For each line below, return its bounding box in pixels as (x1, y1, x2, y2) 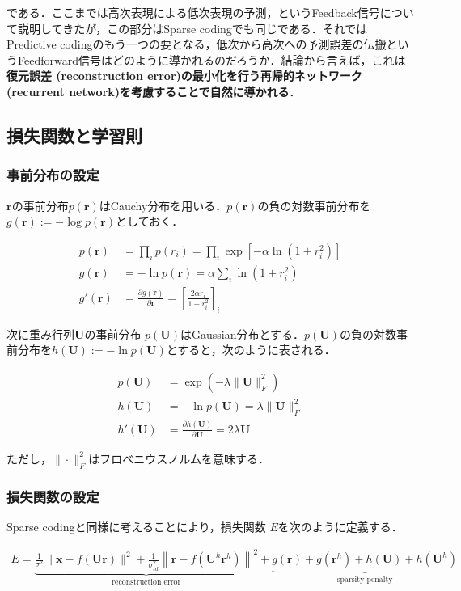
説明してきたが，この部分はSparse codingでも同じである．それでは (17, 19, 368, 36)
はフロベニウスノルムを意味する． (88, 450, 269, 466)
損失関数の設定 (6, 486, 99, 506)
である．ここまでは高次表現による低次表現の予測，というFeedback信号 (6, 4, 380, 20)
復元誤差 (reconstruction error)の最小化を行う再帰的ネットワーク (6, 67, 362, 84)
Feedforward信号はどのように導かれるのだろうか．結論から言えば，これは (17, 51, 406, 68)
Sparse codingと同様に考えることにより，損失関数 (6, 517, 266, 534)
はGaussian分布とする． (180, 325, 305, 342)
